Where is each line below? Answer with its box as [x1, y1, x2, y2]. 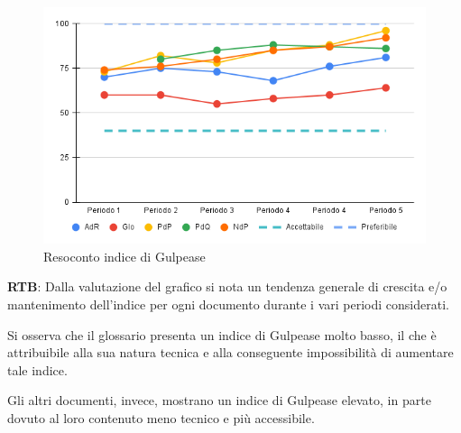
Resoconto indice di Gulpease [43, 246, 206, 265]
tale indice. [7, 360, 68, 379]
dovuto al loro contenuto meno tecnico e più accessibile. [7, 408, 315, 427]
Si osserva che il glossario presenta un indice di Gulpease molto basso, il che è [7, 325, 437, 344]
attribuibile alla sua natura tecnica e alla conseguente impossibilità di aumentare [7, 343, 454, 362]
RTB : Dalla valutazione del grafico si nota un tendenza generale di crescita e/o [7, 277, 447, 296]
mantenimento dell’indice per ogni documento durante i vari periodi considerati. [7, 294, 449, 313]
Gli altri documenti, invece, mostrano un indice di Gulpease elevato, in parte [7, 391, 431, 410]
